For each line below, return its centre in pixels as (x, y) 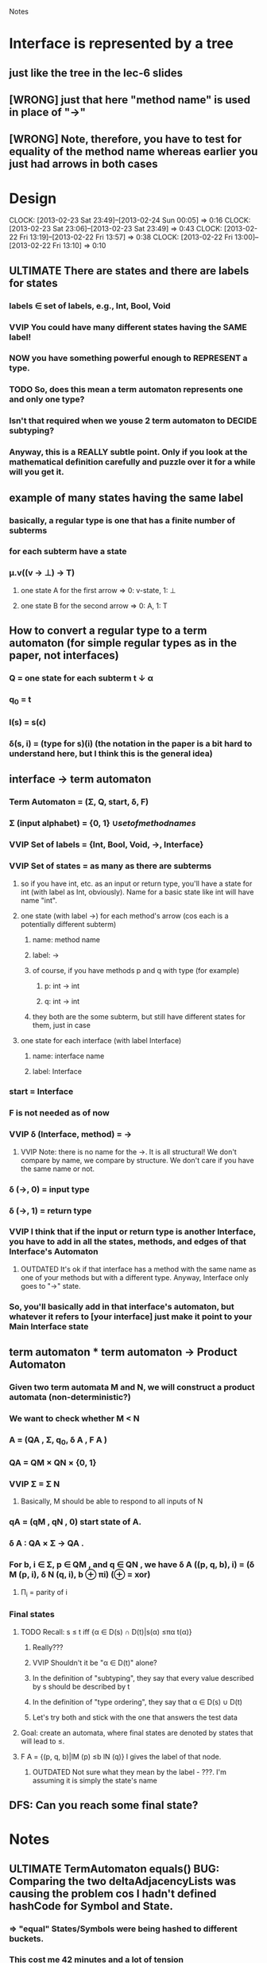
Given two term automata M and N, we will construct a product (132, 1387)
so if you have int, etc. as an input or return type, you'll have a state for (136, 883)
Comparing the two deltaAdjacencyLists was (123, 1881)
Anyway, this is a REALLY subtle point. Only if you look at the (128, 452)
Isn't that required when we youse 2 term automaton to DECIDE (133, 421)
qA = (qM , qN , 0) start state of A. (75, 1522)
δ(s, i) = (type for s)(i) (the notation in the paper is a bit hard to (131, 744)
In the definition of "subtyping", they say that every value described (143, 1678)
